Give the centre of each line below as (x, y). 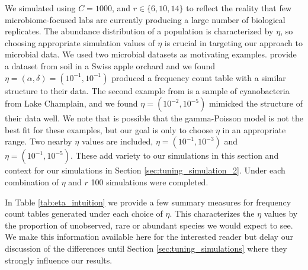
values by (281, 213)
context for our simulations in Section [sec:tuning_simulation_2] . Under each (145, 170)
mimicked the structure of (256, 103)
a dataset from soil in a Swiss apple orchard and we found (110, 65)
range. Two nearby (38, 141)
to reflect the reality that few (239, 8)
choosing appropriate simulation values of (80, 42)
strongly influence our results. (59, 260)
